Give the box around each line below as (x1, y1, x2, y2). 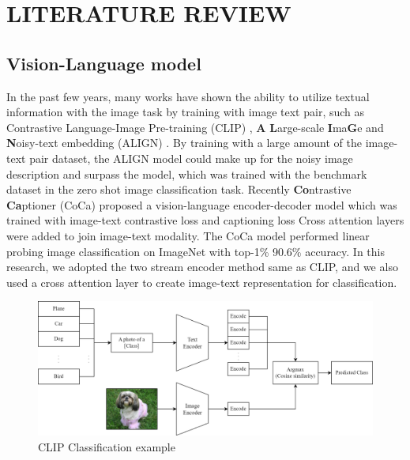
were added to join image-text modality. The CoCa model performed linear (6, 227, 370, 243)
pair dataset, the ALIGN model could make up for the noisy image (29, 149, 353, 166)
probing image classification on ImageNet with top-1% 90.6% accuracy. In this (6, 243, 386, 259)
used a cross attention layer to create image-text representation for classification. (6, 273, 397, 290)
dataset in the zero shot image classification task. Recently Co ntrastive (6, 181, 352, 198)
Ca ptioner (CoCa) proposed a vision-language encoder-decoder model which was (6, 196, 397, 213)
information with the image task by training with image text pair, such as (6, 104, 365, 120)
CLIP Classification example (38, 438, 175, 454)
